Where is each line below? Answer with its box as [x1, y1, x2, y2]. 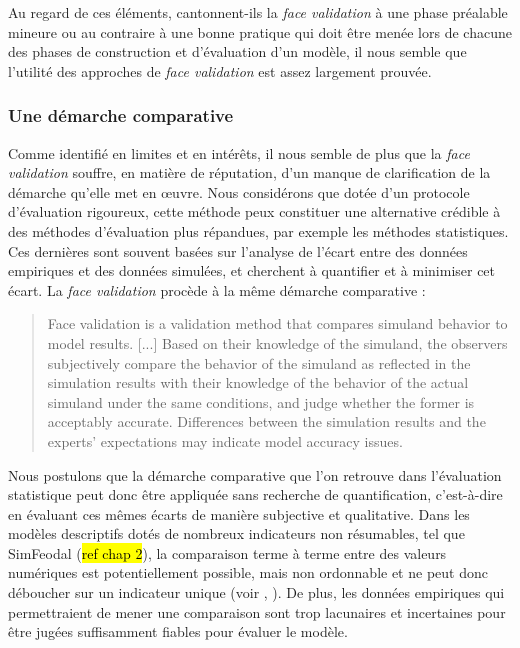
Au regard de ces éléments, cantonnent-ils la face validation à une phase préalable [8, 2, 508, 22]
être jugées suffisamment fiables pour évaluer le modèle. [8, 621, 348, 642]
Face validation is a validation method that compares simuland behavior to [47, 313, 508, 334]
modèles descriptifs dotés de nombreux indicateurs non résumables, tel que [8, 523, 465, 544]
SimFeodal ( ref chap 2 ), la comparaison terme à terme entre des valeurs [8, 542, 447, 563]
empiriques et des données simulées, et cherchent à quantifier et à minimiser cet [8, 260, 496, 281]
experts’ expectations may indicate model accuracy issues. [47, 430, 403, 451]
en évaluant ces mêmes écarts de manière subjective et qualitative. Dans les [8, 503, 470, 524]
